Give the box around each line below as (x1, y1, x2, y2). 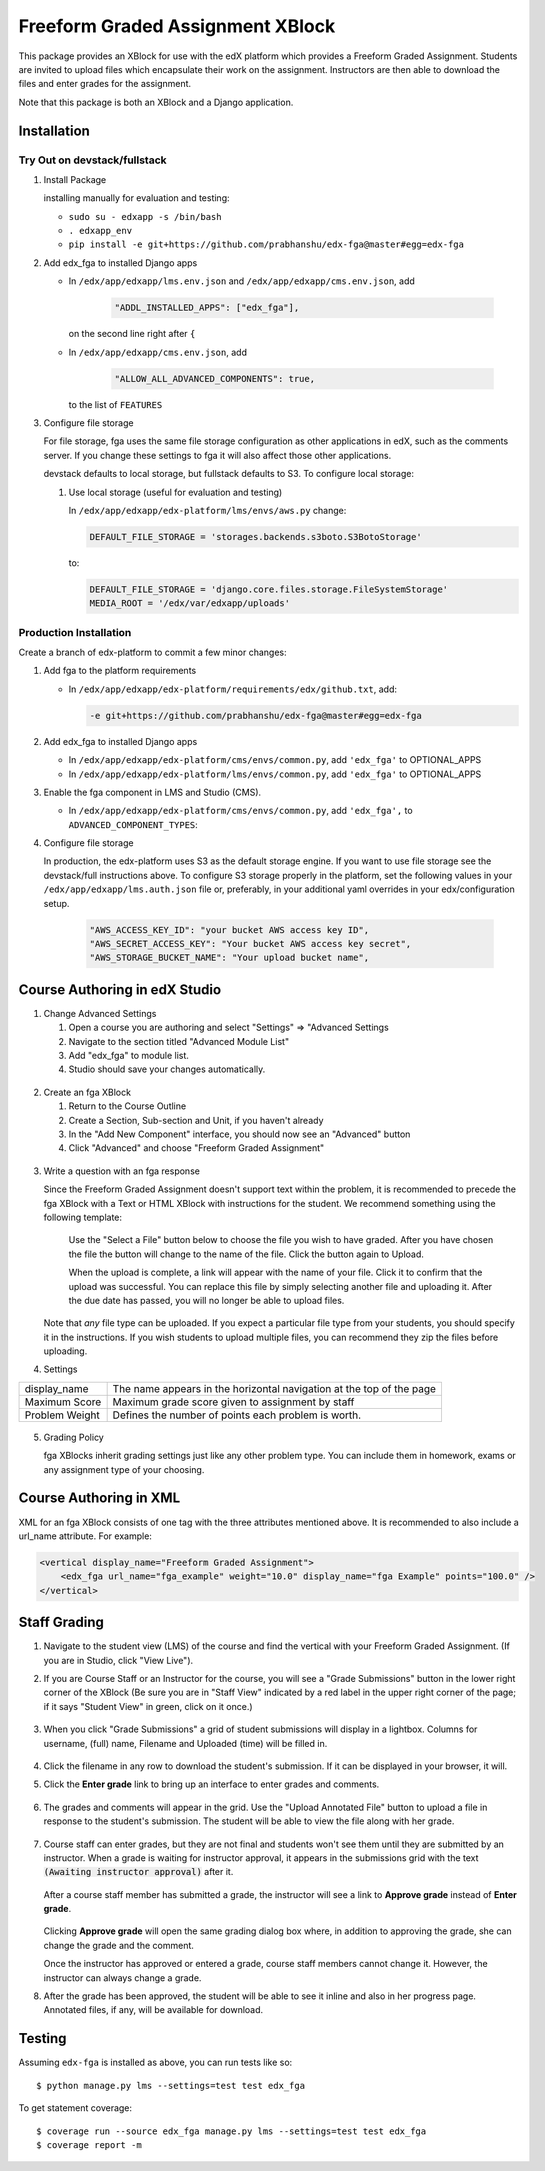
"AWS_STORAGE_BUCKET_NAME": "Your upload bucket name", (89, 952, 370, 964)
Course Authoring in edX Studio (18, 981, 222, 998)
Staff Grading (18, 1614, 105, 1631)
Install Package (43, 173, 107, 185)
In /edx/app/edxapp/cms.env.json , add (68, 346, 247, 358)
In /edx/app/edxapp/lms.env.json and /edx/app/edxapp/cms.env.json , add (68, 275, 415, 287)
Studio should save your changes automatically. (68, 1063, 266, 1075)
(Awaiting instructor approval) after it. (43, 1866, 234, 1878)
